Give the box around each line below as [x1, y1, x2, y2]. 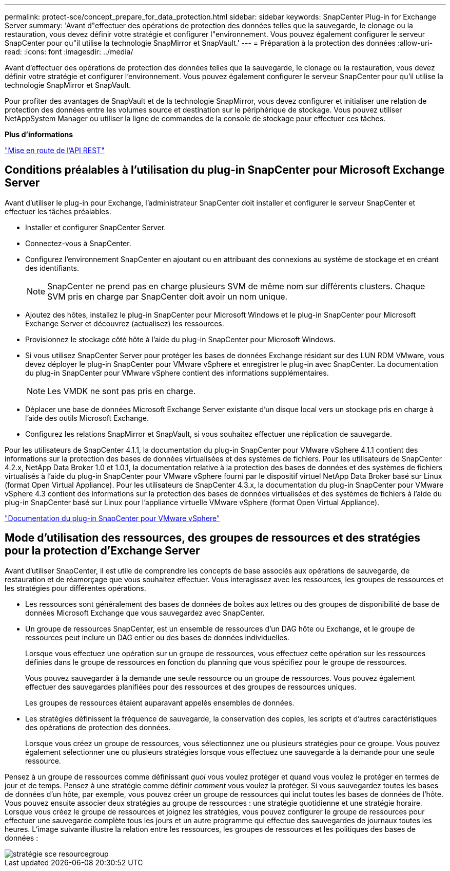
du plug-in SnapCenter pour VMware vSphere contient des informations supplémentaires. [25, 368, 329, 377]
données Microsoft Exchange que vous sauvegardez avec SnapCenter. [25, 608, 265, 617]
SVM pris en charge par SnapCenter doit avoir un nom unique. [47, 291, 288, 302]
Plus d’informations [5, 130, 73, 139]
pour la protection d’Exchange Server [5, 544, 200, 558]
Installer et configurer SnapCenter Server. [25, 223, 166, 232]
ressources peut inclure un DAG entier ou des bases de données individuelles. [25, 633, 289, 642]
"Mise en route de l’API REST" [5, 146, 105, 155]
